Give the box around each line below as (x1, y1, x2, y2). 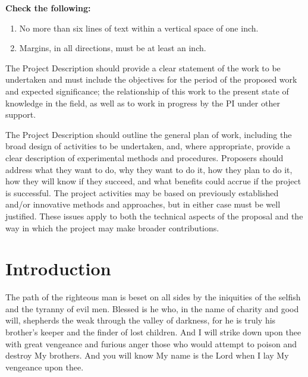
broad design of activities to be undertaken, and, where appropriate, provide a (5, 140, 291, 152)
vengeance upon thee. (5, 360, 84, 373)
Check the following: (5, 2, 91, 14)
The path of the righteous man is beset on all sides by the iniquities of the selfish (5, 291, 301, 303)
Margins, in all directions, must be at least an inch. (19, 42, 206, 54)
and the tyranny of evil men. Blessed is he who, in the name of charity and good (5, 302, 299, 315)
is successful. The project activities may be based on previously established (5, 186, 279, 199)
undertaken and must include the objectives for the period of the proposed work (5, 73, 297, 86)
